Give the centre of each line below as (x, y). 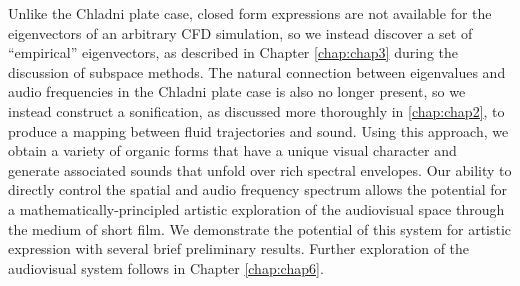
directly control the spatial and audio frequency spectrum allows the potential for (258, 189)
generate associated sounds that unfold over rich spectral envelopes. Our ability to (260, 169)
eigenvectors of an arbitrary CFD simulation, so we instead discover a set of (240, 32)
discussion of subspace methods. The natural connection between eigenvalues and (257, 71)
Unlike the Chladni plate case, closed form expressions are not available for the (250, 13)
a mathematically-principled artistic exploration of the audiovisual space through (256, 208)
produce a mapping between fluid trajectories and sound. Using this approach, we (258, 130)
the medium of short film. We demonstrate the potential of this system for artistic (260, 228)
